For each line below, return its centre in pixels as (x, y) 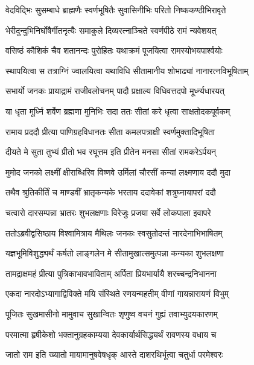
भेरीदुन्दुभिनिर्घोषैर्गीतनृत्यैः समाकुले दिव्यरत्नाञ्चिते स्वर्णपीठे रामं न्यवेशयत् (111, 30)
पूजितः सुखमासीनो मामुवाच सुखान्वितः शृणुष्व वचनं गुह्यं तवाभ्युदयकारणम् (112, 313)
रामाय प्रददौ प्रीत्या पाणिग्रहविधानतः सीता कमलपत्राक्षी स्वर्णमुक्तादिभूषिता (110, 131)
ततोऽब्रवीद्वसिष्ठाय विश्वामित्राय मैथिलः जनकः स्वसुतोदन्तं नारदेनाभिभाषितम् (114, 233)
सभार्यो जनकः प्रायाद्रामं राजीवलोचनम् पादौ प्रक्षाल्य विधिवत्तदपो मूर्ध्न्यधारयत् (115, 91)
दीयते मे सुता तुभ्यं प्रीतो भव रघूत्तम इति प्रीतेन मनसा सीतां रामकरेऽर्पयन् (111, 152)
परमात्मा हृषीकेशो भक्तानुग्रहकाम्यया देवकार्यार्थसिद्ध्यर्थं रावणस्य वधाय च (111, 334)
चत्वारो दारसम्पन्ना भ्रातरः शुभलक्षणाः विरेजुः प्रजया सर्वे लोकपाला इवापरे (108, 212)
